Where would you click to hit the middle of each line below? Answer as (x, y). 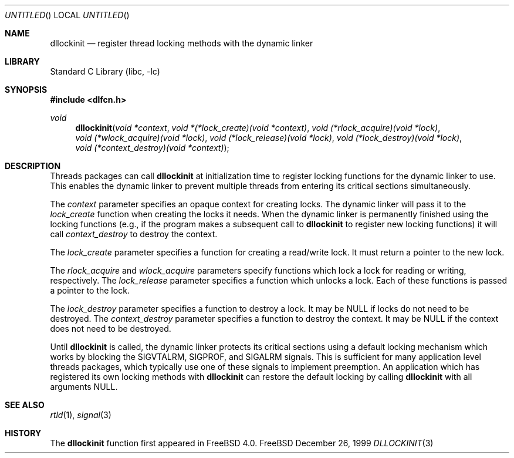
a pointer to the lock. (90, 290)
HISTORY (23, 433)
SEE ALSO (25, 405)
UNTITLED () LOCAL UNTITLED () (67, 15)
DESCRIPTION (33, 166)
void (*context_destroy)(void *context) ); (152, 148)
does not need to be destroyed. (111, 329)
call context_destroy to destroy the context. (134, 234)
